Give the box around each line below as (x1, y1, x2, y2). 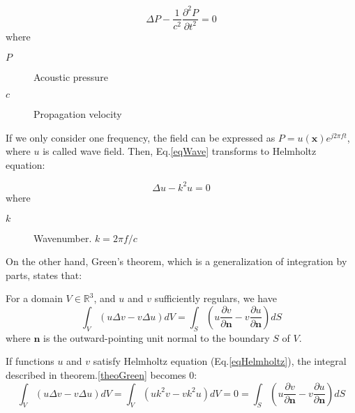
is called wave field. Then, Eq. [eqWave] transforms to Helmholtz (43, 144, 317, 158)
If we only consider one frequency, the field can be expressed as (6, 130, 275, 144)
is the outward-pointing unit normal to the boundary (43, 330, 270, 345)
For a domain (6, 291, 63, 306)
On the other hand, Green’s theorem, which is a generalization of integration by (6, 254, 347, 269)
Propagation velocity (33, 107, 122, 121)
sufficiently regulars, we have (154, 291, 277, 306)
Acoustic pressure (33, 69, 108, 84)
